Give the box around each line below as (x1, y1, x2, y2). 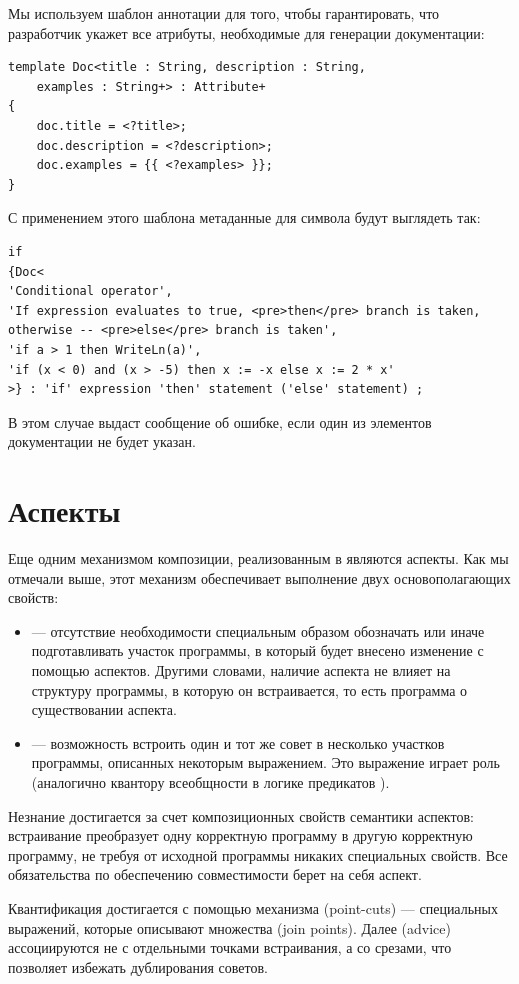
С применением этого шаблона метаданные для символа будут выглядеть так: (8, 207, 481, 228)
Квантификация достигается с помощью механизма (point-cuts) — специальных (8, 897, 498, 918)
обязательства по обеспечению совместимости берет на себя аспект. (8, 864, 422, 885)
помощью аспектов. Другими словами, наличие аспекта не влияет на (31, 659, 451, 680)
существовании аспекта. (31, 699, 177, 720)
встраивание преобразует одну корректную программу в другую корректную (8, 825, 473, 846)
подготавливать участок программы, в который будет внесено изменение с (31, 640, 484, 661)
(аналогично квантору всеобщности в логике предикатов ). (31, 771, 390, 792)
